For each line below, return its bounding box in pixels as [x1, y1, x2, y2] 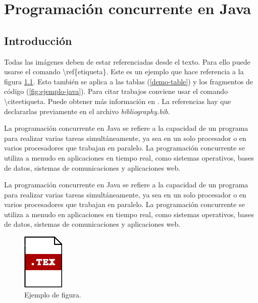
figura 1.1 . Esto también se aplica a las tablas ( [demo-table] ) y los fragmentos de [4, 76, 253, 86]
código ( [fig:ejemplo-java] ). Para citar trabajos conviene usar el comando [4, 86, 228, 96]
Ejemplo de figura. [24, 289, 81, 299]
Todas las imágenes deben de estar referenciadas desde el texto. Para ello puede [4, 56, 250, 67]
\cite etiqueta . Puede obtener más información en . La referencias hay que [4, 95, 231, 106]
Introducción [4, 32, 72, 48]
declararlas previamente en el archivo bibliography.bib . [4, 106, 170, 116]
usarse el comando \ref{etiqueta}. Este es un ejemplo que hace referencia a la [4, 66, 244, 77]
